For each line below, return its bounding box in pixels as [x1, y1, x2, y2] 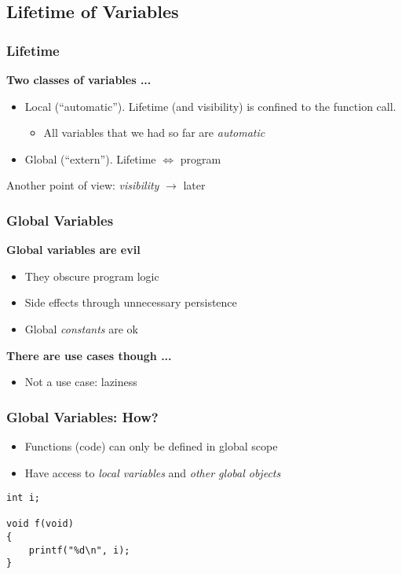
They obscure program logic [24, 267, 159, 284]
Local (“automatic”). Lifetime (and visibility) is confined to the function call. [24, 98, 397, 114]
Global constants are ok [24, 320, 138, 337]
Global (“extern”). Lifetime [24, 150, 156, 167]
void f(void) [6, 518, 74, 530]
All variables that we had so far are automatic [43, 124, 265, 141]
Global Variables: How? [6, 407, 159, 426]
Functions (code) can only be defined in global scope [24, 437, 278, 454]
